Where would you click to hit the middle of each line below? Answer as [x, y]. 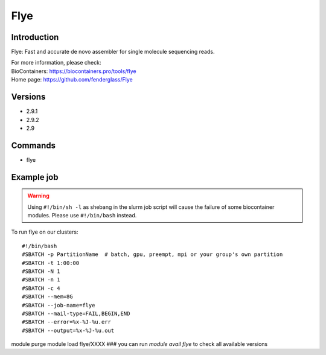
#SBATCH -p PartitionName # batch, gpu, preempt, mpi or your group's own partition [152, 254]
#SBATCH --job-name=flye [59, 305]
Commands [34, 145]
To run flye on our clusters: [45, 232]
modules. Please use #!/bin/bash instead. [82, 216]
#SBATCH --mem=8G [47, 297]
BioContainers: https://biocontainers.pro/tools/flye [74, 71]
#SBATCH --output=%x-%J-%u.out [68, 330]
